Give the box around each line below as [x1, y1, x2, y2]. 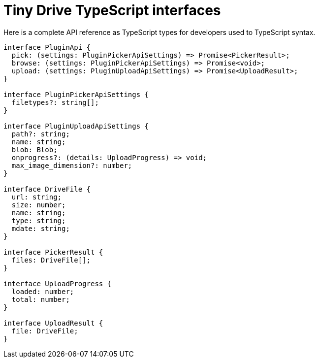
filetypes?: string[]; [11, 98, 99, 106]
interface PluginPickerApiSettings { [3, 90, 149, 99]
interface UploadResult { [3, 319, 103, 327]
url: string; [11, 193, 62, 201]
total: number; [11, 295, 70, 303]
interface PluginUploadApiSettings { [3, 122, 149, 130]
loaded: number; [11, 287, 74, 296]
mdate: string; [11, 224, 70, 232]
